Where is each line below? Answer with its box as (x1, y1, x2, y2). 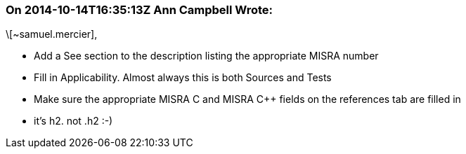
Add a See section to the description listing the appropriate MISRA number (34, 50, 379, 62)
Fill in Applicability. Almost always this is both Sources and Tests (34, 71, 332, 84)
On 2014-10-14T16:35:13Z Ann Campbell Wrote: (6, 3, 273, 17)
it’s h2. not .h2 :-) (34, 115, 113, 127)
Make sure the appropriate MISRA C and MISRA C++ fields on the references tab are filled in (34, 93, 461, 106)
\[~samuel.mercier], (6, 28, 98, 41)
